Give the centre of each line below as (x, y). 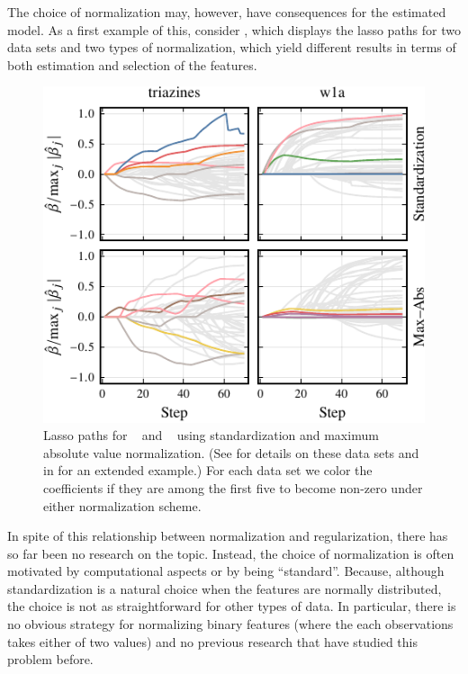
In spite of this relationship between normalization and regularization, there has (228, 536)
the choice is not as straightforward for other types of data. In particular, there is (232, 606)
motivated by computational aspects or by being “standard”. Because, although (226, 571)
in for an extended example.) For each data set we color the (208, 470)
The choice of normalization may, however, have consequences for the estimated (227, 12)
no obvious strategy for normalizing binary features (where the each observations (230, 624)
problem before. (50, 659)
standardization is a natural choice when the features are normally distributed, (225, 588)
